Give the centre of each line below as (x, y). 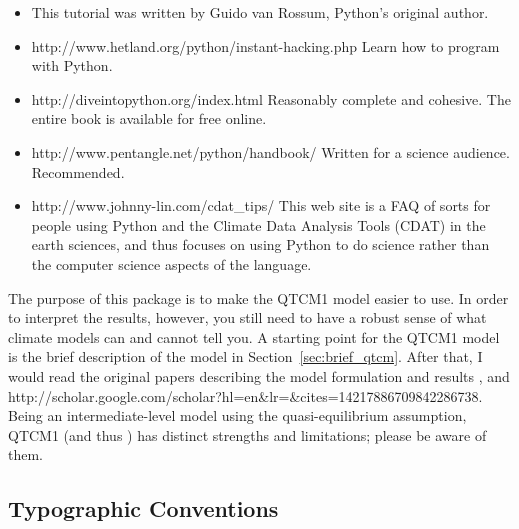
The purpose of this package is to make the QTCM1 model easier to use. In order (258, 297)
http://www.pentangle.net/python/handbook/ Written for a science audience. (270, 151)
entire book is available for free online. (149, 118)
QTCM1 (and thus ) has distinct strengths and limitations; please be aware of (247, 434)
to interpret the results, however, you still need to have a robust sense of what (247, 317)
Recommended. (78, 171)
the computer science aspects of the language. (171, 263)
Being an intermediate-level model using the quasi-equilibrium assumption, (237, 415)
